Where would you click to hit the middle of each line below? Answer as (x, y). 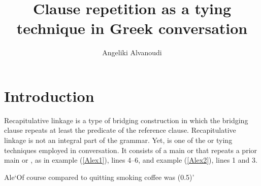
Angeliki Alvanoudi (132, 52)
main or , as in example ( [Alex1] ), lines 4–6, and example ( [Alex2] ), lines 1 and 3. (131, 160)
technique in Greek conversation (132, 28)
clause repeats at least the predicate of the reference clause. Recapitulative (120, 130)
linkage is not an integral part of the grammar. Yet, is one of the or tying (118, 140)
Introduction (49, 96)
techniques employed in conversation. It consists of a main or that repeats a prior (131, 150)
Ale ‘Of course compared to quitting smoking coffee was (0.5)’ (99, 177)
